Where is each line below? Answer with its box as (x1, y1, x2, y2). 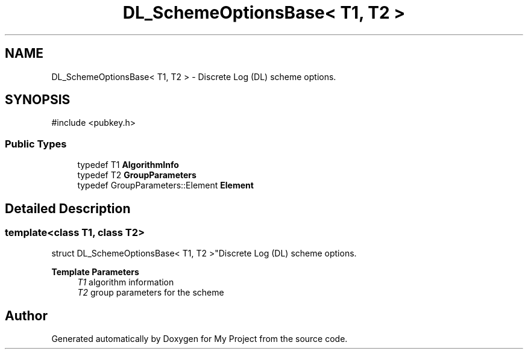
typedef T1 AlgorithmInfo (77, 160, 179, 170)
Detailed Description (5, 200, 131, 216)
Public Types (5, 137, 67, 150)
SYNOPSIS (5, 92, 71, 108)
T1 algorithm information (77, 277, 174, 288)
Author (5, 308, 48, 323)
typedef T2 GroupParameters (77, 170, 196, 181)
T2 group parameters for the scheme (77, 287, 224, 298)
